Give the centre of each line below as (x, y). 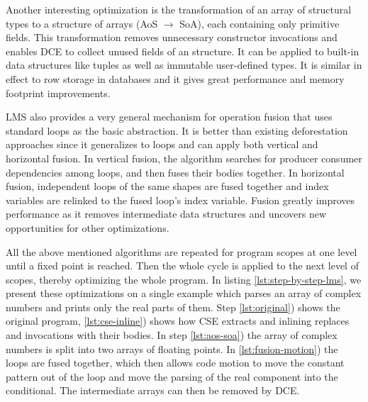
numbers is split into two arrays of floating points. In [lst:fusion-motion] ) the (172, 348)
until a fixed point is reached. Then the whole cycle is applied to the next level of (182, 266)
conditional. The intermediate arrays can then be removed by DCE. (153, 390)
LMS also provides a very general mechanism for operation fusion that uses (169, 117)
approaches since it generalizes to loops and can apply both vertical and (162, 144)
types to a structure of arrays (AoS (82, 23)
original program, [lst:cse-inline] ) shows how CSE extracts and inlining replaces (178, 321)
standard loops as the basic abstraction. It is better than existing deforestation (177, 130)
